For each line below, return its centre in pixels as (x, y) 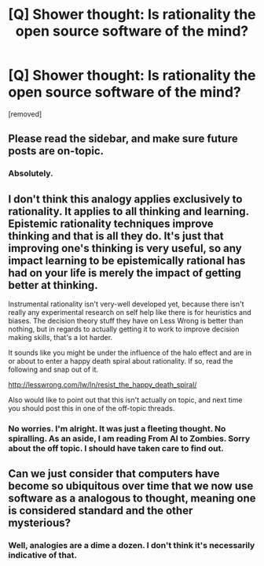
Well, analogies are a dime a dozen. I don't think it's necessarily (132, 546)
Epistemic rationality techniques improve (111, 223)
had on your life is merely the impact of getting (125, 273)
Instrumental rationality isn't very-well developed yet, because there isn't (126, 304)
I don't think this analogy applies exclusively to (125, 199)
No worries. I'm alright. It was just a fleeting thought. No (117, 428)
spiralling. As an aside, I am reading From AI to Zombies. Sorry (129, 438)
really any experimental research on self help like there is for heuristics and (130, 313)
